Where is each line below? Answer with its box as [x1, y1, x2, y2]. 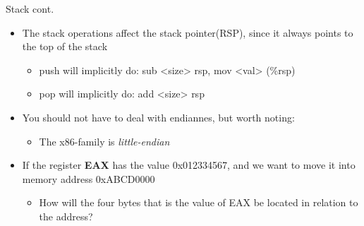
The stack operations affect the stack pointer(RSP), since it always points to [22, 25, 353, 40]
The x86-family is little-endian [39, 133, 170, 148]
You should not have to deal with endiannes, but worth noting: [22, 109, 295, 124]
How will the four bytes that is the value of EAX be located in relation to [39, 195, 358, 210]
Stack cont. [6, 1, 54, 16]
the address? [39, 208, 93, 223]
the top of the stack [22, 39, 108, 54]
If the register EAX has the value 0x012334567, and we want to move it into [22, 157, 356, 172]
